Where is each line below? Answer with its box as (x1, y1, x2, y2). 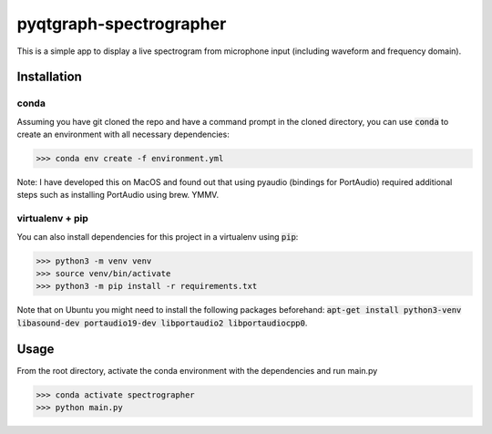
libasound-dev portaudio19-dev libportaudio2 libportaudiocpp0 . (16, 317, 308, 328)
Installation (16, 69, 82, 85)
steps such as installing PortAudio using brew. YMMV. (16, 190, 219, 201)
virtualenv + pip (16, 212, 88, 225)
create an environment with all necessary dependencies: (16, 129, 230, 140)
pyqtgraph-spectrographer (16, 14, 227, 34)
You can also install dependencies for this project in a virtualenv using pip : (16, 231, 299, 242)
